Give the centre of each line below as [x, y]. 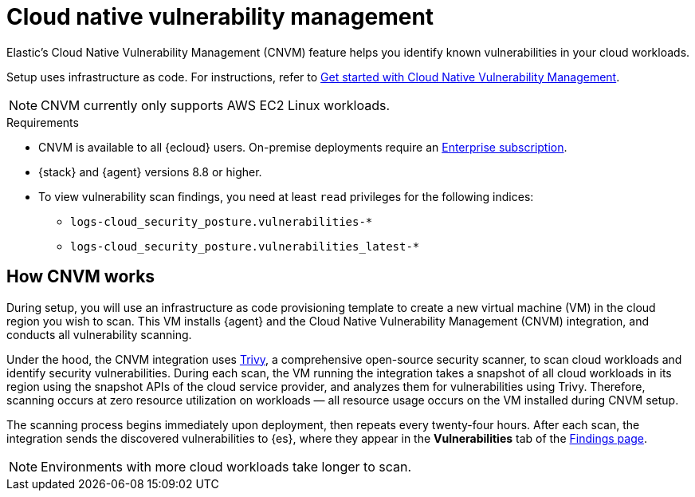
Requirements [43, 122]
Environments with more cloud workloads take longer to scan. [226, 466]
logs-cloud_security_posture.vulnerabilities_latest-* [245, 246]
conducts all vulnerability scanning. [99, 334]
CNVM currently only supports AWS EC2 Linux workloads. [215, 105]
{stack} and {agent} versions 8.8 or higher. [150, 172]
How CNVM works [81, 277]
